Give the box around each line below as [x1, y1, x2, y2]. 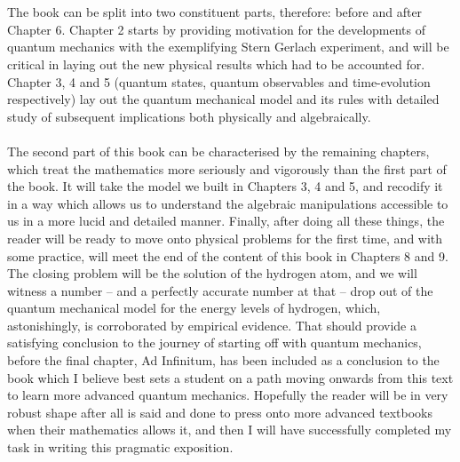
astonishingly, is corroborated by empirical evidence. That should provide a [7, 315, 416, 334]
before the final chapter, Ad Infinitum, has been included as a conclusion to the [7, 351, 440, 370]
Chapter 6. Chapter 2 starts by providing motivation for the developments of [7, 20, 426, 38]
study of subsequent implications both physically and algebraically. [7, 107, 371, 125]
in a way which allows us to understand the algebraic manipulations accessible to [7, 194, 448, 212]
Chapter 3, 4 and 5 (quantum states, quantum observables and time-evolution [7, 72, 431, 91]
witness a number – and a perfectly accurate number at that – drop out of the [7, 281, 433, 299]
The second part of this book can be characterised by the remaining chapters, [7, 141, 430, 160]
